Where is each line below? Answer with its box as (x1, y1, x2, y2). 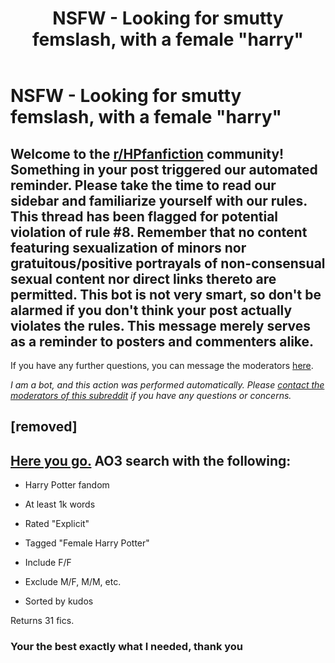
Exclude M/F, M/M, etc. (24, 576, 122, 588)
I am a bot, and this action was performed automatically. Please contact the (10, 379, 325, 391)
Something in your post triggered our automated (10, 161, 318, 178)
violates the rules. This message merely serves (10, 317, 312, 334)
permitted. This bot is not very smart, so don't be (10, 286, 322, 303)
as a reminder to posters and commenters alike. (10, 333, 315, 350)
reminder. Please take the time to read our (10, 177, 277, 194)
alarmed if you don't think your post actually (10, 302, 293, 319)
